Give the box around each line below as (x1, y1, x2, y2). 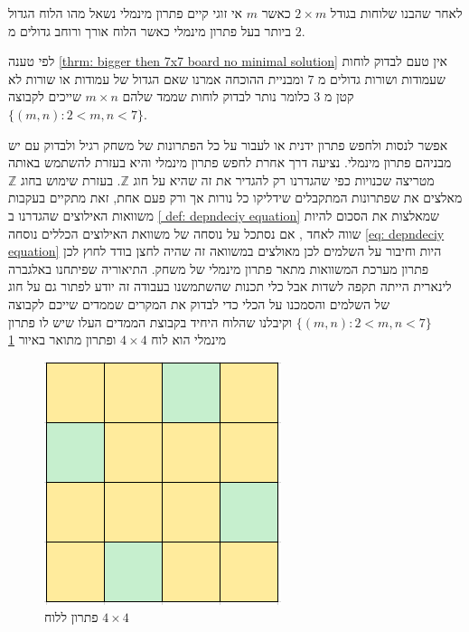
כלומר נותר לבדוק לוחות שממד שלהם (122, 87, 310, 106)
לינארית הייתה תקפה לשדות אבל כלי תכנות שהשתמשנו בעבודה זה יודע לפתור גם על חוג (8, 277, 452, 296)
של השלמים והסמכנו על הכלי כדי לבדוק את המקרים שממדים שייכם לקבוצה (8, 294, 390, 313)
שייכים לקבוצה (8, 87, 81, 106)
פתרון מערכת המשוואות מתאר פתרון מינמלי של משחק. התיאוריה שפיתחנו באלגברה (8, 259, 429, 278)
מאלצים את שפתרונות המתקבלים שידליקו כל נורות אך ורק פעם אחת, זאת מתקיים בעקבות (8, 188, 463, 207)
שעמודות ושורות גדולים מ (318, 69, 446, 88)
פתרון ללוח (44, 608, 98, 627)
